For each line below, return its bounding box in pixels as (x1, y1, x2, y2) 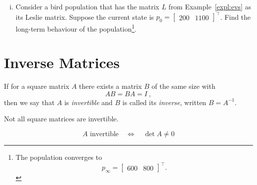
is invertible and (64, 97, 113, 107)
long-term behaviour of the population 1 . (15, 22, 137, 34)
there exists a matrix (79, 81, 142, 91)
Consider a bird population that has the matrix (15, 1, 160, 11)
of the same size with (151, 81, 215, 91)
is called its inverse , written (122, 97, 207, 107)
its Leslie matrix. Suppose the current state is (15, 11, 154, 22)
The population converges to (15, 152, 102, 162)
